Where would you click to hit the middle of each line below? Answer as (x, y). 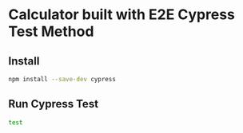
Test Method (51, 31)
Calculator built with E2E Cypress (122, 15)
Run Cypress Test (53, 104)
